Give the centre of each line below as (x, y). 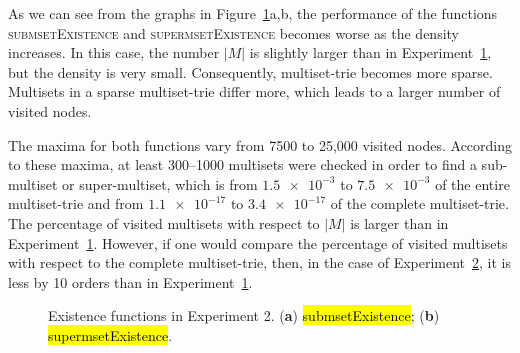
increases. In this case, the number (114, 52)
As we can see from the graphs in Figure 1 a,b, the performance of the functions (253, 13)
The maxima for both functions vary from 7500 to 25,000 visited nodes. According (260, 144)
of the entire (472, 183)
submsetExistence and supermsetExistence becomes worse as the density (234, 32)
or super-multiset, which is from (160, 183)
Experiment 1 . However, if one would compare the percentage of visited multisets (258, 242)
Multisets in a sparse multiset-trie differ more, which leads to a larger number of (254, 91)
